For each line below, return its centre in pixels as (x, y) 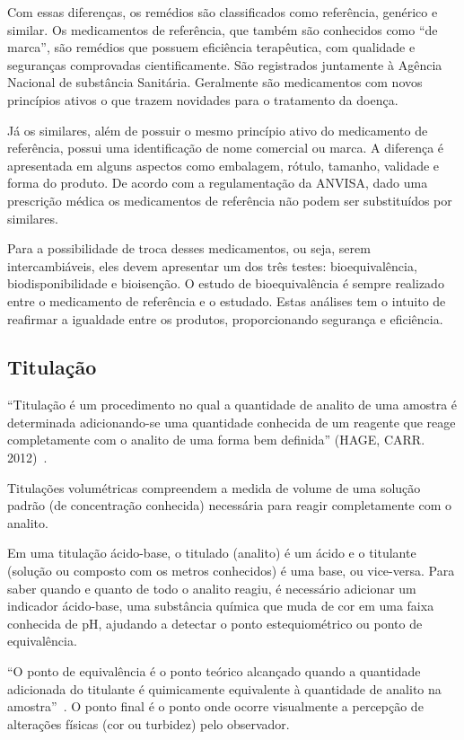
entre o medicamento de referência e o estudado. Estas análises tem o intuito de (227, 300)
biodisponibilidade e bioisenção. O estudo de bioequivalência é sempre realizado (226, 283)
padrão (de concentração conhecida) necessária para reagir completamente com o (229, 505)
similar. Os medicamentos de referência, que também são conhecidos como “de (223, 29)
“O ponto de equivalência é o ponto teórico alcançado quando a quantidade (214, 671)
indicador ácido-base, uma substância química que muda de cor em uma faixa (221, 606)
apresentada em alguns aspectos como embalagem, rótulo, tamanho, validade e (223, 165)
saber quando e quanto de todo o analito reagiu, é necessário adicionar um (212, 588)
